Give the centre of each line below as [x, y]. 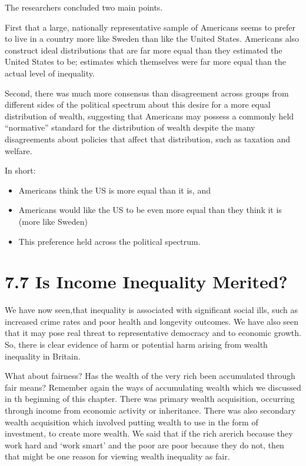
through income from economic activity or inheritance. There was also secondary [150, 410]
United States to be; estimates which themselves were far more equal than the [145, 61]
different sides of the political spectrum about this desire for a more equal [138, 104]
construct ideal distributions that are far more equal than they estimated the [144, 50]
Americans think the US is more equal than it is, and [114, 190]
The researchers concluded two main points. [84, 7]
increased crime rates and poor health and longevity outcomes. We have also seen [152, 321]
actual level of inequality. [50, 73]
